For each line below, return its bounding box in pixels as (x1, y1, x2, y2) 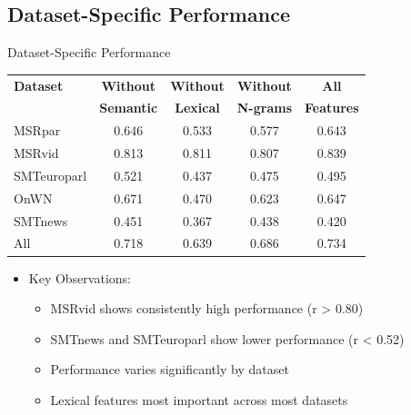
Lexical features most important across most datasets (50, 390, 348, 409)
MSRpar (14, 121, 61, 140)
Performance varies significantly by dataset (50, 360, 289, 379)
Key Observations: (28, 268, 131, 287)
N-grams (236, 98, 293, 117)
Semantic (99, 98, 158, 117)
